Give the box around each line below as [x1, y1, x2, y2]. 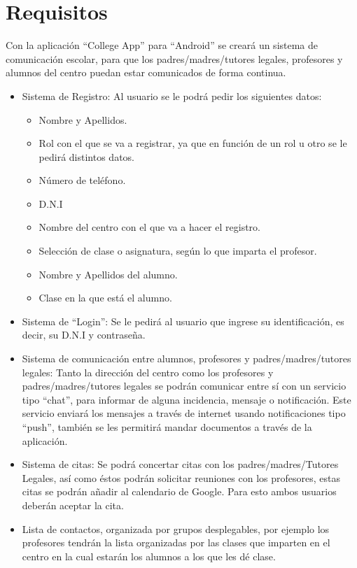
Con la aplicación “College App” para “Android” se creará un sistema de [6, 38, 318, 52]
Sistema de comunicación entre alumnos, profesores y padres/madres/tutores [22, 351, 351, 366]
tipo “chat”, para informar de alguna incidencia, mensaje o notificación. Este [22, 392, 351, 406]
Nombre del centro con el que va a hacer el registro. [38, 220, 260, 234]
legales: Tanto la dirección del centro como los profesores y [22, 364, 274, 379]
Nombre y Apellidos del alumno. [38, 267, 178, 281]
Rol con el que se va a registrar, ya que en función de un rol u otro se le [38, 136, 347, 150]
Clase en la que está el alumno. [38, 290, 172, 305]
